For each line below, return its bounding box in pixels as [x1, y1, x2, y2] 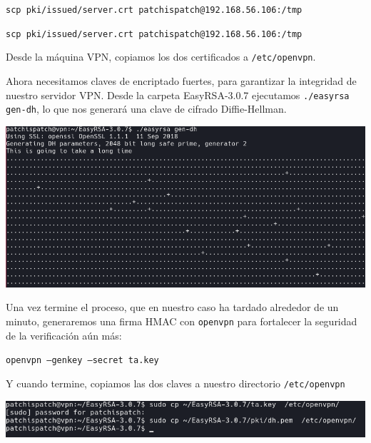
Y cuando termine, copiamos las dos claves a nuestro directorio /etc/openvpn [6, 375, 345, 390]
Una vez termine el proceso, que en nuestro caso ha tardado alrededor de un [6, 300, 339, 315]
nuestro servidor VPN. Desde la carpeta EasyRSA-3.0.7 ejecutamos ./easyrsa [6, 87, 350, 102]
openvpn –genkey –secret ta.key [6, 355, 159, 366]
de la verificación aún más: [6, 327, 122, 342]
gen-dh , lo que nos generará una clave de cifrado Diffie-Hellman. [6, 101, 287, 116]
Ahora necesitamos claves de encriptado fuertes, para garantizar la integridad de [6, 73, 357, 88]
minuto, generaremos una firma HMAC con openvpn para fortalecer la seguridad [6, 314, 357, 329]
